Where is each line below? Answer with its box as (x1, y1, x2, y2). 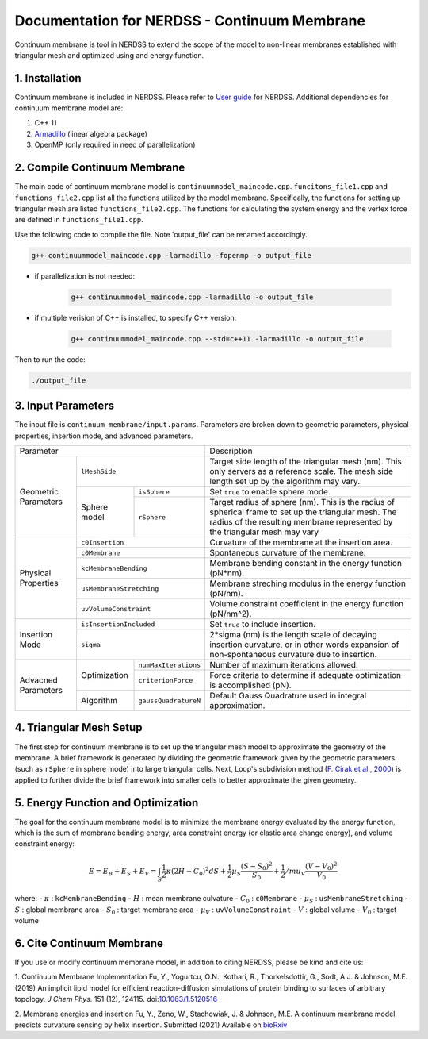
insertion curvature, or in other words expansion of (209, 639, 399, 650)
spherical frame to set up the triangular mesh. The (209, 506, 397, 518)
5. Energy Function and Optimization (14, 796, 199, 810)
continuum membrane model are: (14, 103, 124, 113)
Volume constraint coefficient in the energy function (209, 598, 404, 610)
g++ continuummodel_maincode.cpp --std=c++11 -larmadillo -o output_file (71, 334, 364, 343)
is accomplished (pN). (209, 679, 292, 691)
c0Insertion (80, 538, 124, 547)
